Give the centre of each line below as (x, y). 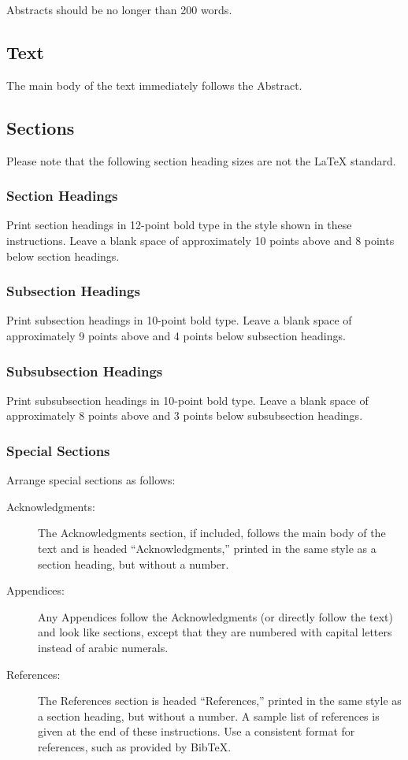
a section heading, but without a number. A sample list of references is (209, 716)
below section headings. (63, 256)
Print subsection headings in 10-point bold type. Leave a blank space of (179, 320)
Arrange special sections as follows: (91, 480)
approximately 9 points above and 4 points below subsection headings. (176, 336)
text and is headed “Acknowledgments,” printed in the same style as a (207, 548)
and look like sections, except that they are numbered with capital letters (215, 632)
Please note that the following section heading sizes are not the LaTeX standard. (201, 160)
